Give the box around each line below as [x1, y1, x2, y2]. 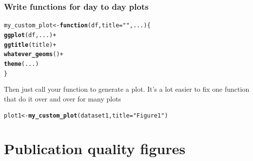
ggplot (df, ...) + [4, 31, 57, 39]
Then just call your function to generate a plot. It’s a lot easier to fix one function [4, 84, 250, 94]
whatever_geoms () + [4, 51, 63, 58]
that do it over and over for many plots [4, 93, 121, 103]
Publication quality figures [4, 139, 186, 159]
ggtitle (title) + [4, 41, 57, 48]
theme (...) [4, 60, 39, 67]
